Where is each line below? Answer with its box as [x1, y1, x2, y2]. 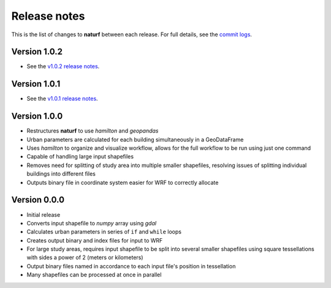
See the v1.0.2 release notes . [26, 63, 100, 70]
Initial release [26, 211, 61, 218]
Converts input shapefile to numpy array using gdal [26, 219, 156, 227]
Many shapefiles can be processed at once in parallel [26, 271, 162, 279]
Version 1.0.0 [11, 111, 63, 122]
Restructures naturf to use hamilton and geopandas [26, 127, 159, 134]
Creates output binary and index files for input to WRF [26, 236, 163, 244]
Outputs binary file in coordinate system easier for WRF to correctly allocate [26, 179, 219, 186]
